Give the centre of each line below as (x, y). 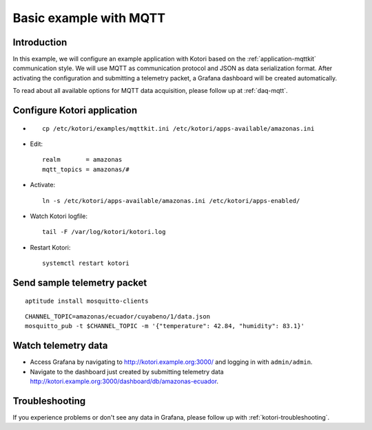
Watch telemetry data (60, 346)
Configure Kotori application (75, 110)
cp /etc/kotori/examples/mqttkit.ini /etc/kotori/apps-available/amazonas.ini (178, 128)
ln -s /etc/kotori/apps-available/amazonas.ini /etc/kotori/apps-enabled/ (171, 201)
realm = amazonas (82, 160)
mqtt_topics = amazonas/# (86, 169)
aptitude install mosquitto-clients (87, 301)
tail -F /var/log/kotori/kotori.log (104, 232)
